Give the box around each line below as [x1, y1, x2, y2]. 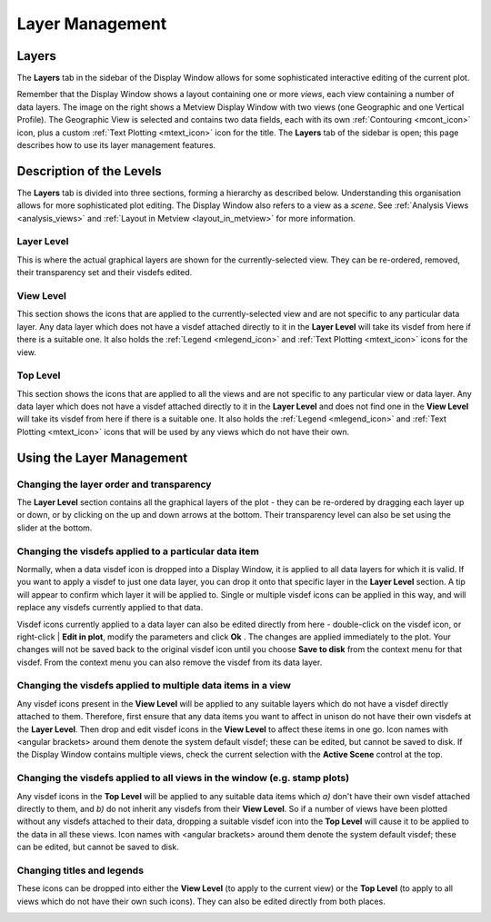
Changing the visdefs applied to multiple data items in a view [16, 679, 291, 692]
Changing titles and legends [16, 864, 145, 877]
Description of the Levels [16, 164, 163, 179]
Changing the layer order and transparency [16, 478, 212, 491]
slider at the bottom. [16, 522, 93, 533]
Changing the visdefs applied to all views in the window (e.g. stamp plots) [16, 772, 350, 785]
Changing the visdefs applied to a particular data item [16, 545, 259, 558]
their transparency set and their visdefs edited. [16, 267, 193, 278]
